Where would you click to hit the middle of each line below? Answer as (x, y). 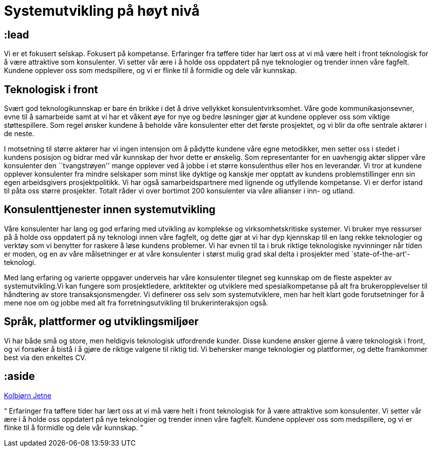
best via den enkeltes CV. (45, 357)
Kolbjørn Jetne (28, 395)
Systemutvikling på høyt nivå (102, 11)
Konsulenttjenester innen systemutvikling (110, 210)
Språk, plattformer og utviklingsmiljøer (101, 322)
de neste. (19, 134)
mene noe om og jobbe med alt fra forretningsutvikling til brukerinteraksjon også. (136, 302)
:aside (20, 376)
